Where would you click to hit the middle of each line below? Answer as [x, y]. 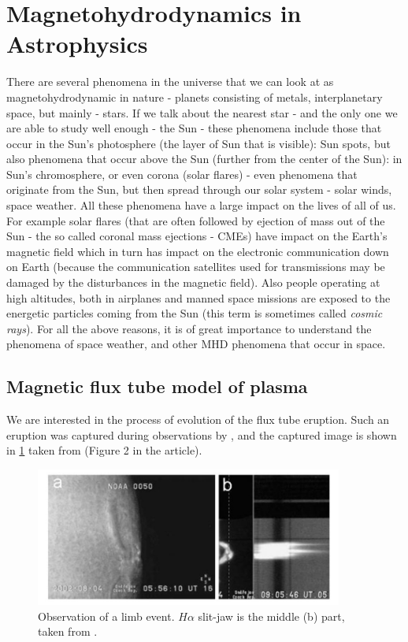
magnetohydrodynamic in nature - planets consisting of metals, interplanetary [195, 96]
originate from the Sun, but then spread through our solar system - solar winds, [199, 189]
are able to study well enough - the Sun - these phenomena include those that [194, 128]
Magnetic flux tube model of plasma [157, 386]
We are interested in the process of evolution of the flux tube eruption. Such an [198, 419]
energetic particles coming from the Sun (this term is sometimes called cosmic [195, 313]
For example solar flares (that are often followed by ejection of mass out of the [196, 220]
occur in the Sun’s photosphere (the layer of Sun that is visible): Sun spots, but [198, 143]
